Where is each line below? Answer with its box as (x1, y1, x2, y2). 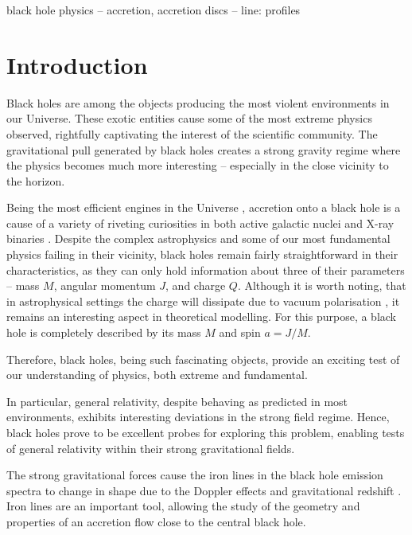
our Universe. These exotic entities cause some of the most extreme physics (6, 110, 372, 127)
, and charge (165, 277, 226, 294)
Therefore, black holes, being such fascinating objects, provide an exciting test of (6, 350, 400, 367)
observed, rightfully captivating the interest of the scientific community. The (6, 125, 378, 142)
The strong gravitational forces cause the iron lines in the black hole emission (6, 467, 383, 483)
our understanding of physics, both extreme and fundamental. (6, 366, 308, 383)
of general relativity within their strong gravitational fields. (6, 439, 295, 456)
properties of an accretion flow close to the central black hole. (6, 513, 306, 529)
